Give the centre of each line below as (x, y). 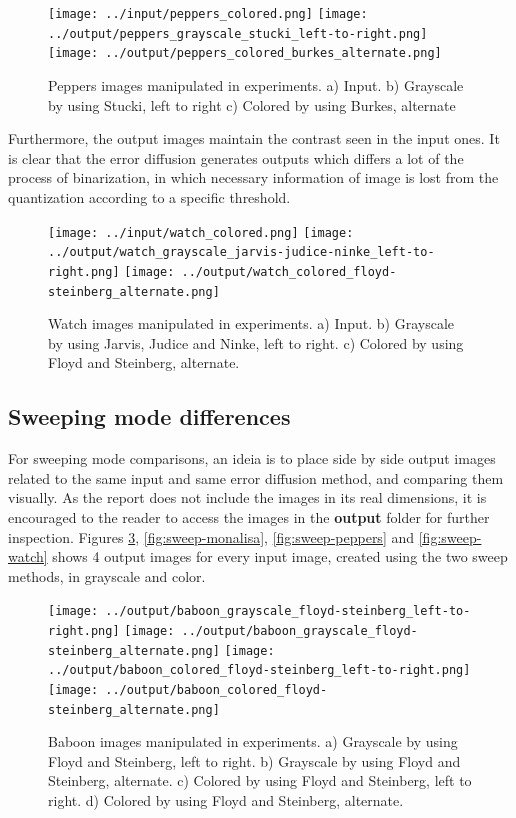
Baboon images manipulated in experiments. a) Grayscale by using (253, 741)
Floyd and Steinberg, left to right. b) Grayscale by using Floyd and (254, 760)
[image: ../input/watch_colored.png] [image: (201, 232)
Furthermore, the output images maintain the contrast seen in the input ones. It (254, 138)
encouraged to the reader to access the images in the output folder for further (249, 516)
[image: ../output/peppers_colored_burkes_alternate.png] (245, 53)
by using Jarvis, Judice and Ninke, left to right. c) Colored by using (256, 342)
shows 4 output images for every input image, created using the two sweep (280, 556)
